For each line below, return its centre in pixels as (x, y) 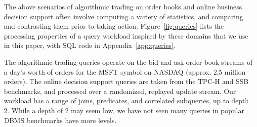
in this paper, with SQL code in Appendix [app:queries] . (90, 45)
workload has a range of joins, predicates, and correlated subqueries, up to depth (127, 101)
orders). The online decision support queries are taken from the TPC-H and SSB (126, 81)
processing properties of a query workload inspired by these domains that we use (126, 35)
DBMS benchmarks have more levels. (60, 120)
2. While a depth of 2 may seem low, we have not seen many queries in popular (124, 110)
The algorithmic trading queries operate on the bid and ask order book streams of (128, 62)
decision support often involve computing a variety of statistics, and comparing (124, 16)
